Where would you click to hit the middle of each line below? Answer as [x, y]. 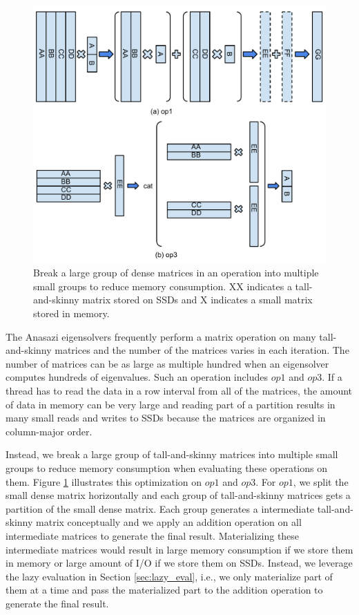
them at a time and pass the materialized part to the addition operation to [164, 590]
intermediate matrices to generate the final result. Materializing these [153, 535]
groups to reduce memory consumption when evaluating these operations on [166, 467]
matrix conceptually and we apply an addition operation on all [169, 522]
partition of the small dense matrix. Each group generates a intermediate [160, 508]
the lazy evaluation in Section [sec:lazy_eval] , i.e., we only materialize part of [169, 576]
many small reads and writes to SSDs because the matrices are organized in [166, 418]
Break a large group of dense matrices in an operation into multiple [176, 273]
